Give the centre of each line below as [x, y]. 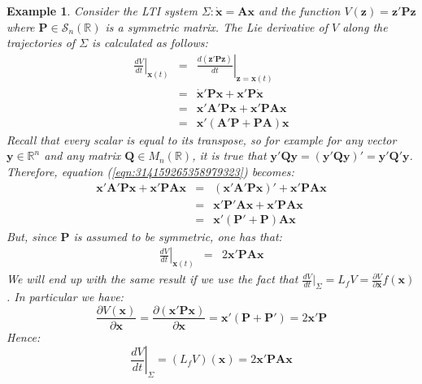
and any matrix [83, 155]
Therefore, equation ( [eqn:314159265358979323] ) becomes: [150, 171]
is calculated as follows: [150, 43]
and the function [299, 11]
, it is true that [229, 155]
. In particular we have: [65, 296]
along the [365, 26]
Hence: [24, 337]
